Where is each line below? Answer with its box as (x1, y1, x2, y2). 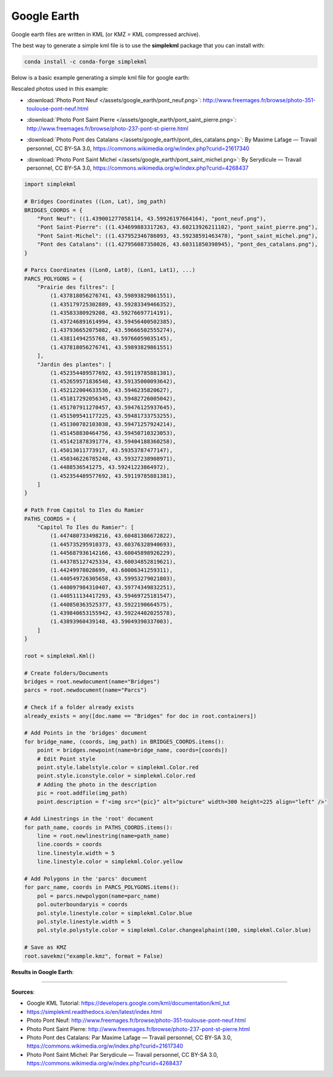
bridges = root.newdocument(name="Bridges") (24, 678, 160, 686)
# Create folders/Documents (24, 670, 108, 676)
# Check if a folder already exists (24, 704, 135, 711)
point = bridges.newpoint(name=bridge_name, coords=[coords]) (37, 747, 228, 754)
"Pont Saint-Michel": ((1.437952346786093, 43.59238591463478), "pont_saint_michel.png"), (37, 232, 318, 239)
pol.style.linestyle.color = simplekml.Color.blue (37, 910, 192, 916)
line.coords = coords (37, 841, 102, 848)
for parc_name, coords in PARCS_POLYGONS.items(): (24, 884, 180, 891)
